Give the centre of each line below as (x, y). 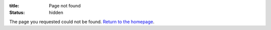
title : (14, 6)
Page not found (65, 6)
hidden (56, 13)
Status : (17, 13)
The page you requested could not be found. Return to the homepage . (82, 22)
